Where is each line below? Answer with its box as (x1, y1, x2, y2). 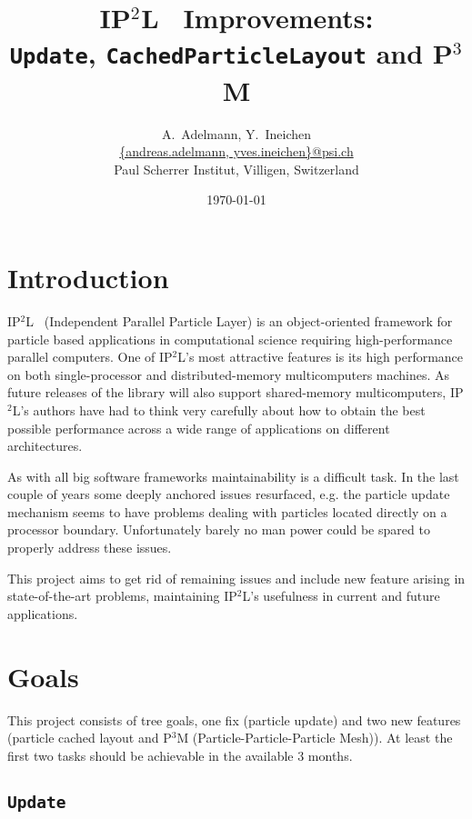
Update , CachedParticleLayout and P (9, 35, 453, 72)
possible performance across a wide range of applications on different (7, 418, 390, 437)
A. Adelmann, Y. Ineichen (161, 124, 312, 143)
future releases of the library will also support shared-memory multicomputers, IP (7, 383, 464, 402)
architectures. (7, 436, 83, 455)
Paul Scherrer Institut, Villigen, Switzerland (114, 159, 359, 178)
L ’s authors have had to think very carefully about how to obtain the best (12, 400, 426, 419)
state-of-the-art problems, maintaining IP (7, 586, 237, 605)
